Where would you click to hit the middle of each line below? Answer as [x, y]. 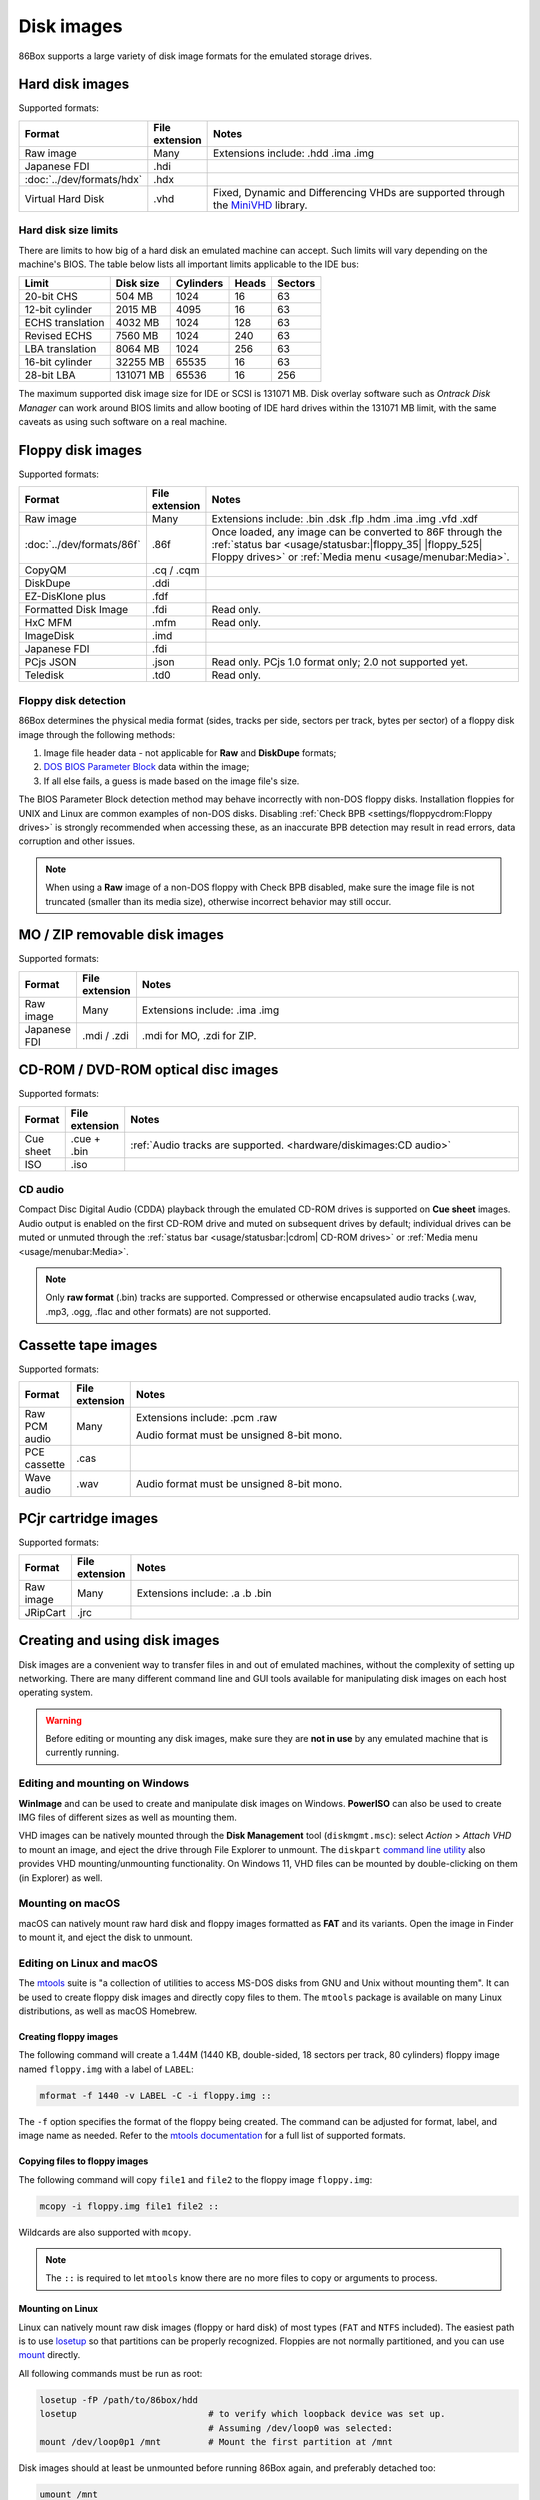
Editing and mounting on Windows [104, 1783]
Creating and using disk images [119, 1640]
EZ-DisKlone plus [65, 597]
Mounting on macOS [69, 1903]
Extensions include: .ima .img [210, 1010]
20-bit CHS [51, 297]
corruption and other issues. [76, 841]
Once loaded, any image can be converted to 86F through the [357, 532]
